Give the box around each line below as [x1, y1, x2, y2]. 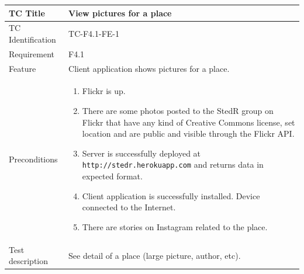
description [9, 255, 49, 267]
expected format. [82, 170, 143, 182]
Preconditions [9, 152, 58, 165]
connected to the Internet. [82, 201, 176, 213]
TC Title [9, 6, 45, 19]
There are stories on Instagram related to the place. [82, 220, 268, 233]
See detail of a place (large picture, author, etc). [68, 249, 241, 261]
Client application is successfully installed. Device [82, 189, 260, 202]
